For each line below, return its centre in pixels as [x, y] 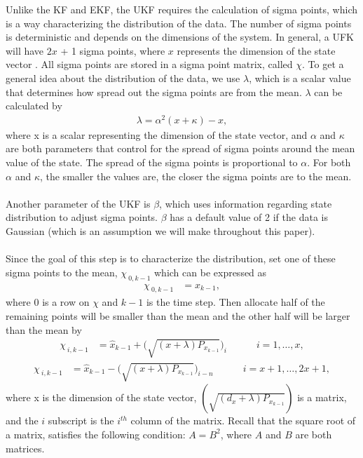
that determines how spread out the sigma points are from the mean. [154, 92]
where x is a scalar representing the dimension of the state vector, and [157, 134]
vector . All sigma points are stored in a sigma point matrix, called [149, 64]
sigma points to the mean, [62, 272]
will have [25, 50]
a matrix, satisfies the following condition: [96, 434]
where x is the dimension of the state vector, [101, 397]
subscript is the [81, 420]
